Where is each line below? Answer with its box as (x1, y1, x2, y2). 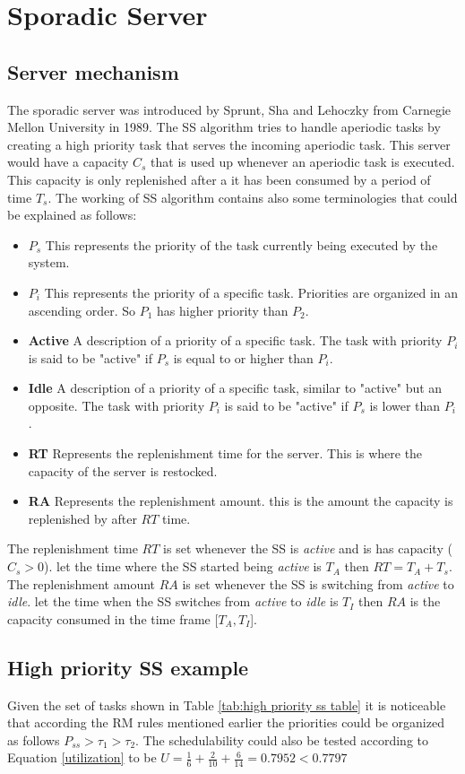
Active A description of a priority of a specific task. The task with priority (28, 331, 443, 350)
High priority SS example (7, 653, 249, 681)
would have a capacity (7, 152, 129, 171)
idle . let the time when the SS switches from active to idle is (7, 592, 339, 611)
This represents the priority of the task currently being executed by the (45, 235, 438, 254)
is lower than (369, 396, 441, 414)
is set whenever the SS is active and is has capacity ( (163, 539, 452, 558)
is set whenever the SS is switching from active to (182, 574, 454, 593)
